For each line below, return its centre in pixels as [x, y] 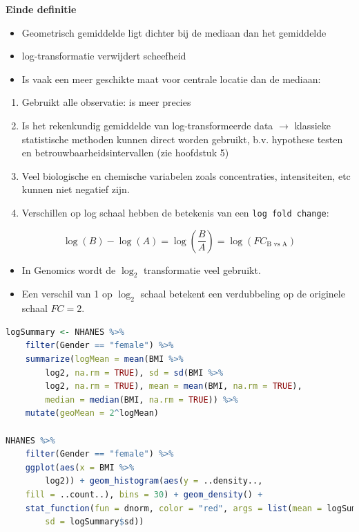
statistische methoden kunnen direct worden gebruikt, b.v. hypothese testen [182, 139]
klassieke [313, 125]
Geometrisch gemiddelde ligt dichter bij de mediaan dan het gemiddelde [174, 32]
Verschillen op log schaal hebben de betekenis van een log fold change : [175, 212]
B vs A [277, 245]
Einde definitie [41, 9]
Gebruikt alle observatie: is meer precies [106, 102]
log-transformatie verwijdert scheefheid [104, 56]
